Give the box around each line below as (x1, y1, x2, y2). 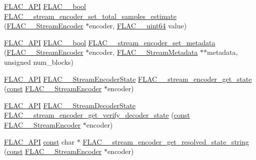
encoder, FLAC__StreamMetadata (89, 47, 198, 57)
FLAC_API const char (4, 136, 75, 147)
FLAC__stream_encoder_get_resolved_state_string (82, 136, 249, 147)
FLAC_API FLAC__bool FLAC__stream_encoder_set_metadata (4, 37, 215, 47)
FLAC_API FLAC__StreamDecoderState (4, 100, 135, 110)
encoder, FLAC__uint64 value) (89, 20, 187, 31)
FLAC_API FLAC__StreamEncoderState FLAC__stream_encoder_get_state (4, 73, 252, 84)
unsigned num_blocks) (4, 56, 74, 67)
